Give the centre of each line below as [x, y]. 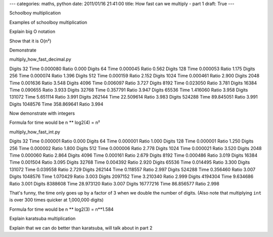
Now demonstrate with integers [42, 113]
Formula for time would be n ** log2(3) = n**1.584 [61, 209]
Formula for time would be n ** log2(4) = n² [55, 123]
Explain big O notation [32, 32]
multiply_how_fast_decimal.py [40, 59]
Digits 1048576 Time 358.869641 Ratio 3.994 [56, 104]
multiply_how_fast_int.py [35, 132]
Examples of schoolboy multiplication [48, 22]
